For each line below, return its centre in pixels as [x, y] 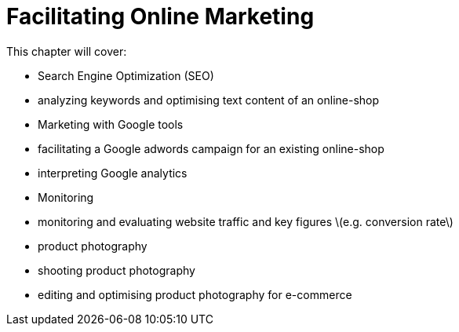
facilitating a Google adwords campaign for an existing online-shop [211, 148]
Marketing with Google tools [111, 124]
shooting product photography [117, 270]
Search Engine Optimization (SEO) [126, 75]
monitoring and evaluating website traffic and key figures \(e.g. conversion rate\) [246, 221]
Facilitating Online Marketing [160, 16]
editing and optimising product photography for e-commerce [195, 294]
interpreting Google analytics [113, 173]
